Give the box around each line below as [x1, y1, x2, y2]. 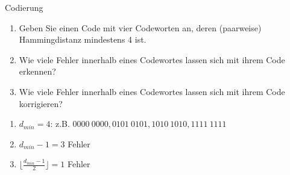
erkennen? [19, 65, 56, 78]
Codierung [5, 1, 43, 13]
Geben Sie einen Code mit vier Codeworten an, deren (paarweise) [19, 21, 262, 34]
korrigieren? [19, 97, 63, 109]
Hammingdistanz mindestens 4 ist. [19, 33, 147, 46]
